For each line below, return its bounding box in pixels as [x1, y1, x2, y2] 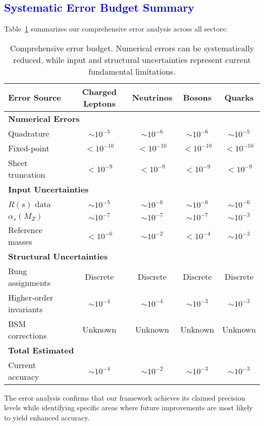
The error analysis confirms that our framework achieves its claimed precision [4, 392, 245, 403]
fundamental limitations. [88, 65, 176, 77]
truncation [8, 168, 45, 180]
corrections [8, 329, 47, 341]
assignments [8, 276, 51, 288]
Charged [82, 85, 117, 97]
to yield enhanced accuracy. [4, 412, 90, 422]
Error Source [8, 91, 61, 104]
